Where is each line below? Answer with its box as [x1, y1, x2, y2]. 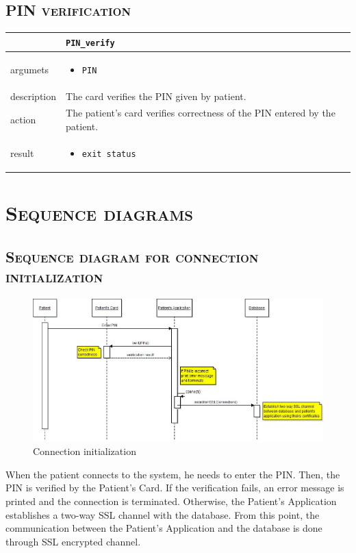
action [10, 112, 36, 127]
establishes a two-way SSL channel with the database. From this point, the [5, 507, 320, 521]
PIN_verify [66, 38, 115, 48]
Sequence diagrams [5, 199, 194, 227]
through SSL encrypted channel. [5, 534, 141, 548]
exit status [81, 149, 136, 159]
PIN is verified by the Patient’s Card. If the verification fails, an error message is [5, 480, 344, 495]
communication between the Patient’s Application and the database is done [5, 521, 322, 535]
